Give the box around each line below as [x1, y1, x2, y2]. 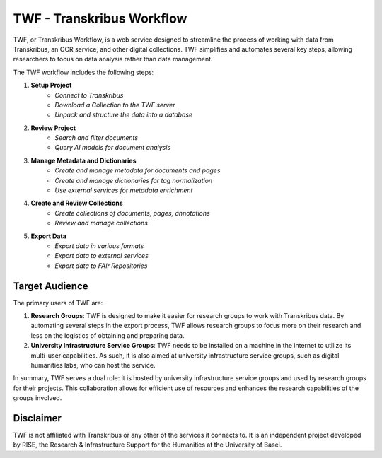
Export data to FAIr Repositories [54, 262, 148, 270]
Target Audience [13, 280, 88, 292]
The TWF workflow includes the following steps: [13, 68, 154, 76]
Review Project [30, 124, 76, 132]
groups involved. [13, 394, 62, 402]
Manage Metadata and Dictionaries [30, 156, 137, 165]
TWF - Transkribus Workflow [13, 11, 187, 26]
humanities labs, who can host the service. [30, 361, 156, 369]
